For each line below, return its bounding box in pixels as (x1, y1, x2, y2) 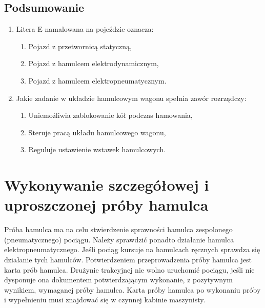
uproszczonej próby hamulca (4, 194, 209, 215)
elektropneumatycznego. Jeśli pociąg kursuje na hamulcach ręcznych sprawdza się (4, 244, 260, 255)
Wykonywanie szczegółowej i (4, 174, 209, 195)
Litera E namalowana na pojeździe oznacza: (16, 24, 154, 34)
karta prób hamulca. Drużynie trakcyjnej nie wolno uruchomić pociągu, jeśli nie (4, 264, 255, 275)
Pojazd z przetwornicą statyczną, (28, 40, 132, 51)
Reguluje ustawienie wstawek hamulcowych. (28, 144, 166, 155)
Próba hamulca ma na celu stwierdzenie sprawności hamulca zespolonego (4, 224, 233, 235)
